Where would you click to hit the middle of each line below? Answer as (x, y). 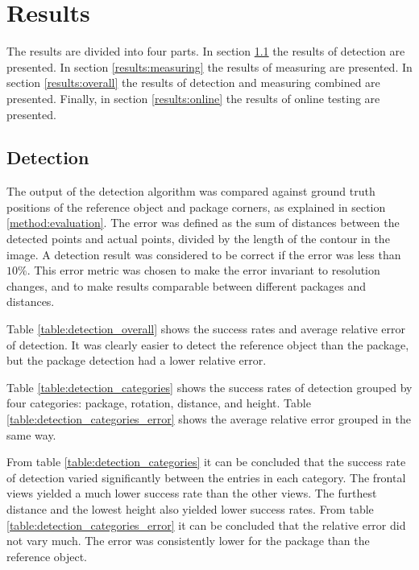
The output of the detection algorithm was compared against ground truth (191, 191)
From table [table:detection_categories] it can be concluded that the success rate (206, 462)
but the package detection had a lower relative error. (137, 360)
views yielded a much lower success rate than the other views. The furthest (192, 493)
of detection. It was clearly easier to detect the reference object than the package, (208, 344)
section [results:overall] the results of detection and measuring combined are (193, 83)
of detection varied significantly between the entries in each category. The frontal (206, 477)
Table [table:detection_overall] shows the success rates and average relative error (206, 329)
